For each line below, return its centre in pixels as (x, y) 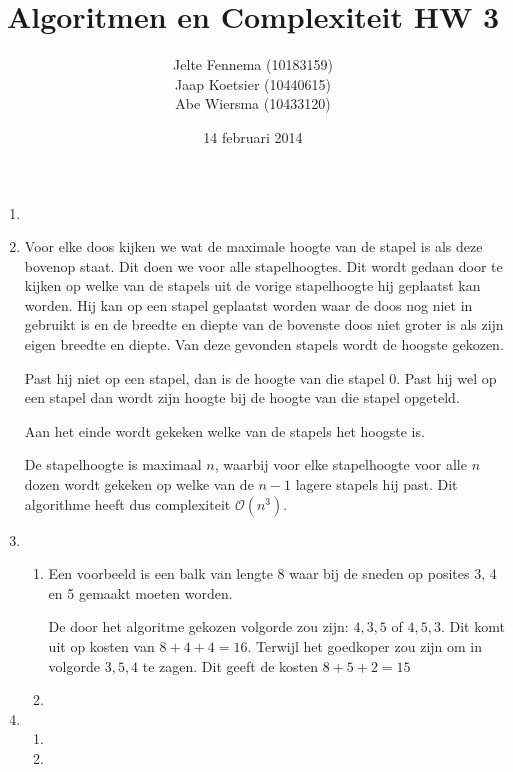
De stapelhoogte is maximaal (113, 464)
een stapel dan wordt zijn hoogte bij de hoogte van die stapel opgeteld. (242, 397)
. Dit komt (472, 626)
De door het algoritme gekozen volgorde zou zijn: (198, 626)
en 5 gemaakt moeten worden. (140, 592)
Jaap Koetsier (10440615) (253, 83)
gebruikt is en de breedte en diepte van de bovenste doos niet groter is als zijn (264, 324)
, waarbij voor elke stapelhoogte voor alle (340, 464)
